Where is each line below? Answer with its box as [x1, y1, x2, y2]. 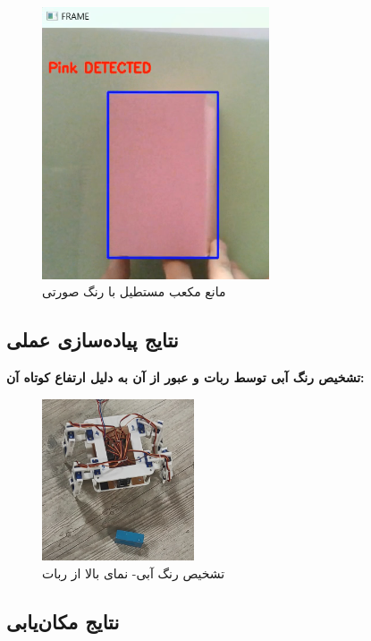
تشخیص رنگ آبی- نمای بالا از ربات [42, 564, 225, 583]
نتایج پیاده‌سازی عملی [6, 326, 179, 354]
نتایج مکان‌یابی [6, 608, 120, 636]
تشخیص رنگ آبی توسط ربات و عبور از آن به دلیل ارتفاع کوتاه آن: [6, 368, 365, 387]
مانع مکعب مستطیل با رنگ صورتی [42, 282, 226, 301]
